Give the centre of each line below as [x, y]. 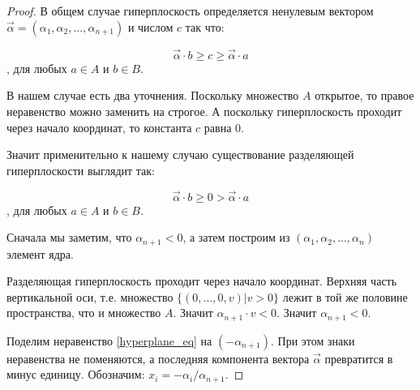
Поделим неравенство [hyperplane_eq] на [109, 340]
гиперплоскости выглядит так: [81, 170]
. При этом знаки [313, 340]
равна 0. [224, 127]
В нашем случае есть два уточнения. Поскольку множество [153, 95]
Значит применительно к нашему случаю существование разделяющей [180, 154]
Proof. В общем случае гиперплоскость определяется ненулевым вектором [190, 11]
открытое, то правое [364, 95]
